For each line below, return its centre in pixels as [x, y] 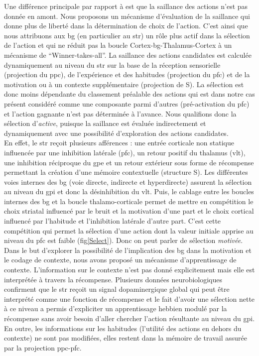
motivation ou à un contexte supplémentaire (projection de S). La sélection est [124, 84]
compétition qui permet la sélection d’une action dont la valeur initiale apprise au [129, 230]
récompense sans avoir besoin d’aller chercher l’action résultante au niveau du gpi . [129, 318]
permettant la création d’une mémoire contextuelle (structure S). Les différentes [126, 172]
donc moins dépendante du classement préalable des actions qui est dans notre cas [129, 94]
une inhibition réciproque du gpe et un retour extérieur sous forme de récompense [129, 162]
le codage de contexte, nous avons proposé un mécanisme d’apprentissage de [120, 260]
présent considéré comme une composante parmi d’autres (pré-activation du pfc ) [127, 103]
